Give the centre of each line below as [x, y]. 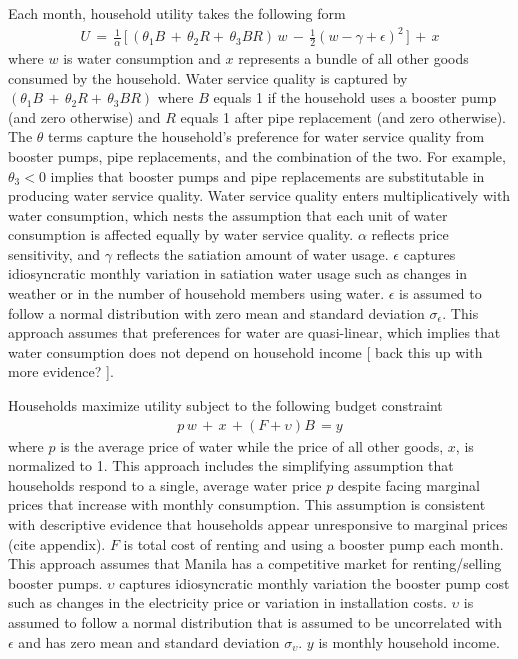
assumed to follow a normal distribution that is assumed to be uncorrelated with [255, 622]
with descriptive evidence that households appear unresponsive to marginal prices [258, 524]
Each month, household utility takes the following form [177, 13]
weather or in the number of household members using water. [196, 293]
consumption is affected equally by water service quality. [181, 234]
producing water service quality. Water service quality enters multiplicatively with [259, 195]
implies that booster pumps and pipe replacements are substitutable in [267, 175]
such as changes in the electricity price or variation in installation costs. [227, 602]
